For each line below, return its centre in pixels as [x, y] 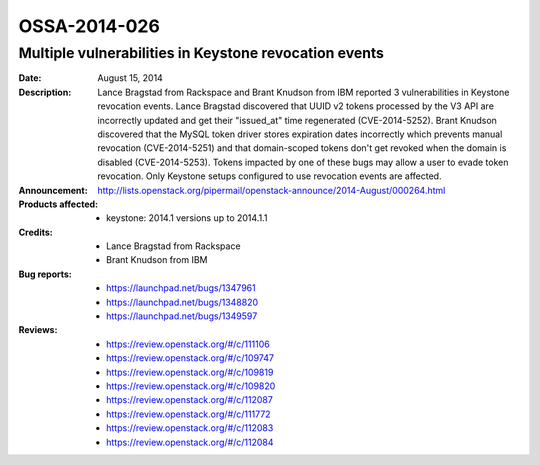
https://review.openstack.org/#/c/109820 [191, 386]
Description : [45, 92]
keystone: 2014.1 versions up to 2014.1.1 [187, 218]
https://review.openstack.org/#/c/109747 [190, 358]
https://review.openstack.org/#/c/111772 [188, 414]
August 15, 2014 [130, 78]
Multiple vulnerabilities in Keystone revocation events [201, 53]
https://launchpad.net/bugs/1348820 [182, 302]
